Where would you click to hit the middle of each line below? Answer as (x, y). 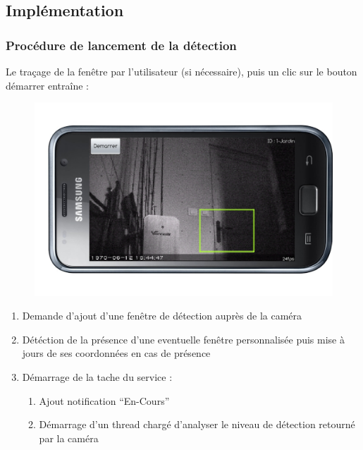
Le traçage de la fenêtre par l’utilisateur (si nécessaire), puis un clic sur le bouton (181, 71)
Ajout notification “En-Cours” (104, 400)
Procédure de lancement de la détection (121, 45)
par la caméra (69, 438)
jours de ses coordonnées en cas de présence (116, 353)
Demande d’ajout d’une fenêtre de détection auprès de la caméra (162, 316)
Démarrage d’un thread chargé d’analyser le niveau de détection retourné (197, 424)
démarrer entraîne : (47, 85)
